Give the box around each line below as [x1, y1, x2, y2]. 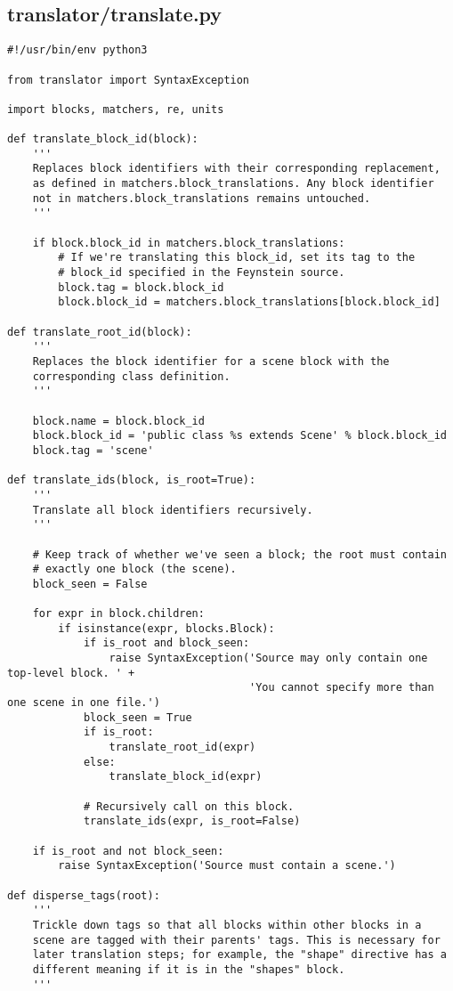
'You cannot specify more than [249, 681, 434, 695]
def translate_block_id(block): [7, 133, 198, 146]
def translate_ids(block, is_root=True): [7, 474, 256, 487]
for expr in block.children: [32, 607, 205, 621]
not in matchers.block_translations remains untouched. [32, 191, 371, 205]
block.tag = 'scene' [32, 443, 154, 457]
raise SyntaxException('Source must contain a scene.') [58, 859, 396, 873]
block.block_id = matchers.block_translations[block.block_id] [58, 296, 441, 309]
